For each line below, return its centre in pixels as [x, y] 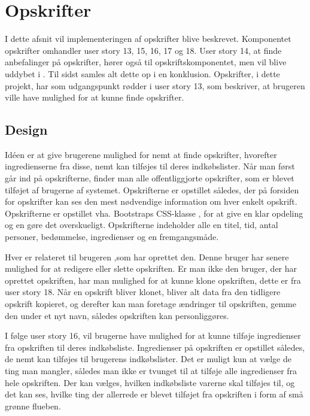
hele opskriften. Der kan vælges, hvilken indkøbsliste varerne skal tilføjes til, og [150, 382]
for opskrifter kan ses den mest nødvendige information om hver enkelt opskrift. [151, 201]
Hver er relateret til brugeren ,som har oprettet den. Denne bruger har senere [147, 256]
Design [26, 130]
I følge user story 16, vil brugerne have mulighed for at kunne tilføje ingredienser [153, 335]
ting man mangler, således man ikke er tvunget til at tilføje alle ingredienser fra [151, 370]
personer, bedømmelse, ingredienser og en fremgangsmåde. [112, 237]
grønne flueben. [33, 406]
